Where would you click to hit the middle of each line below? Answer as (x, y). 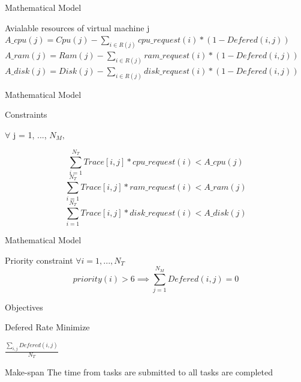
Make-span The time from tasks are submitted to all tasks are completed (139, 372)
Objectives (24, 307)
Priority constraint (39, 260)
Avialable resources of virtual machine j (77, 27)
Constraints (26, 114)
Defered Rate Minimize (47, 327)
